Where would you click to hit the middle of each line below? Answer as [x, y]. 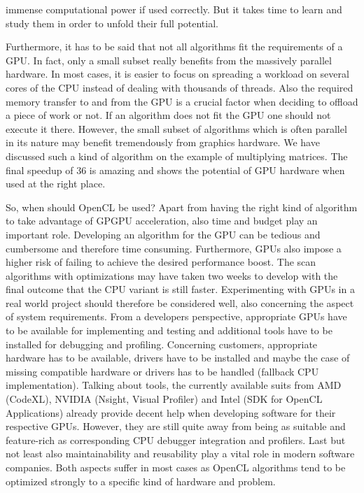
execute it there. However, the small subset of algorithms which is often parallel [176, 128]
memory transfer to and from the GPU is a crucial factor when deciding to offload [182, 101]
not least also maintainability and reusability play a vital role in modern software [180, 453]
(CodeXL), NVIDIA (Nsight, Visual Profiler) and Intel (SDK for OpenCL [164, 399]
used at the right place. [56, 184]
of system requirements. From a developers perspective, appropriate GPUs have [176, 316]
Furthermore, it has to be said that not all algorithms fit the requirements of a [174, 47]
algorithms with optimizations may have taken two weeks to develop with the [172, 275]
